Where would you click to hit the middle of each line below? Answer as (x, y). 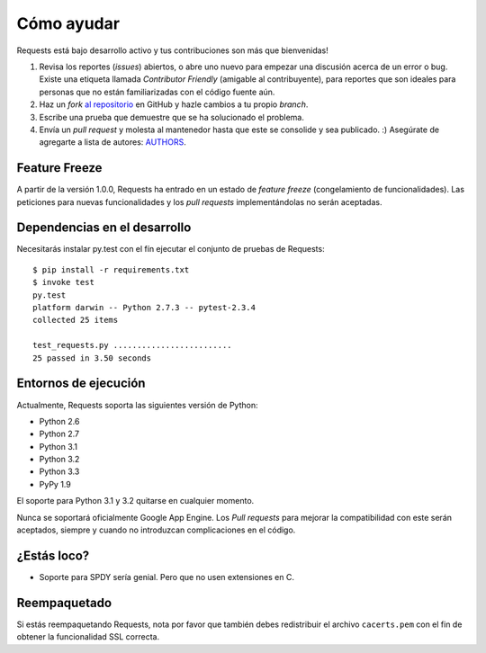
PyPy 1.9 (55, 484)
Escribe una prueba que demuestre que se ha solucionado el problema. (172, 117)
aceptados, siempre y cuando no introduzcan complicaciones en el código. (156, 530)
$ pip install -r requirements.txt (111, 269)
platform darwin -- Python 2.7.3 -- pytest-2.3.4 (144, 308)
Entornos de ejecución (81, 384)
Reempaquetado (64, 603)
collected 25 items (76, 320)
